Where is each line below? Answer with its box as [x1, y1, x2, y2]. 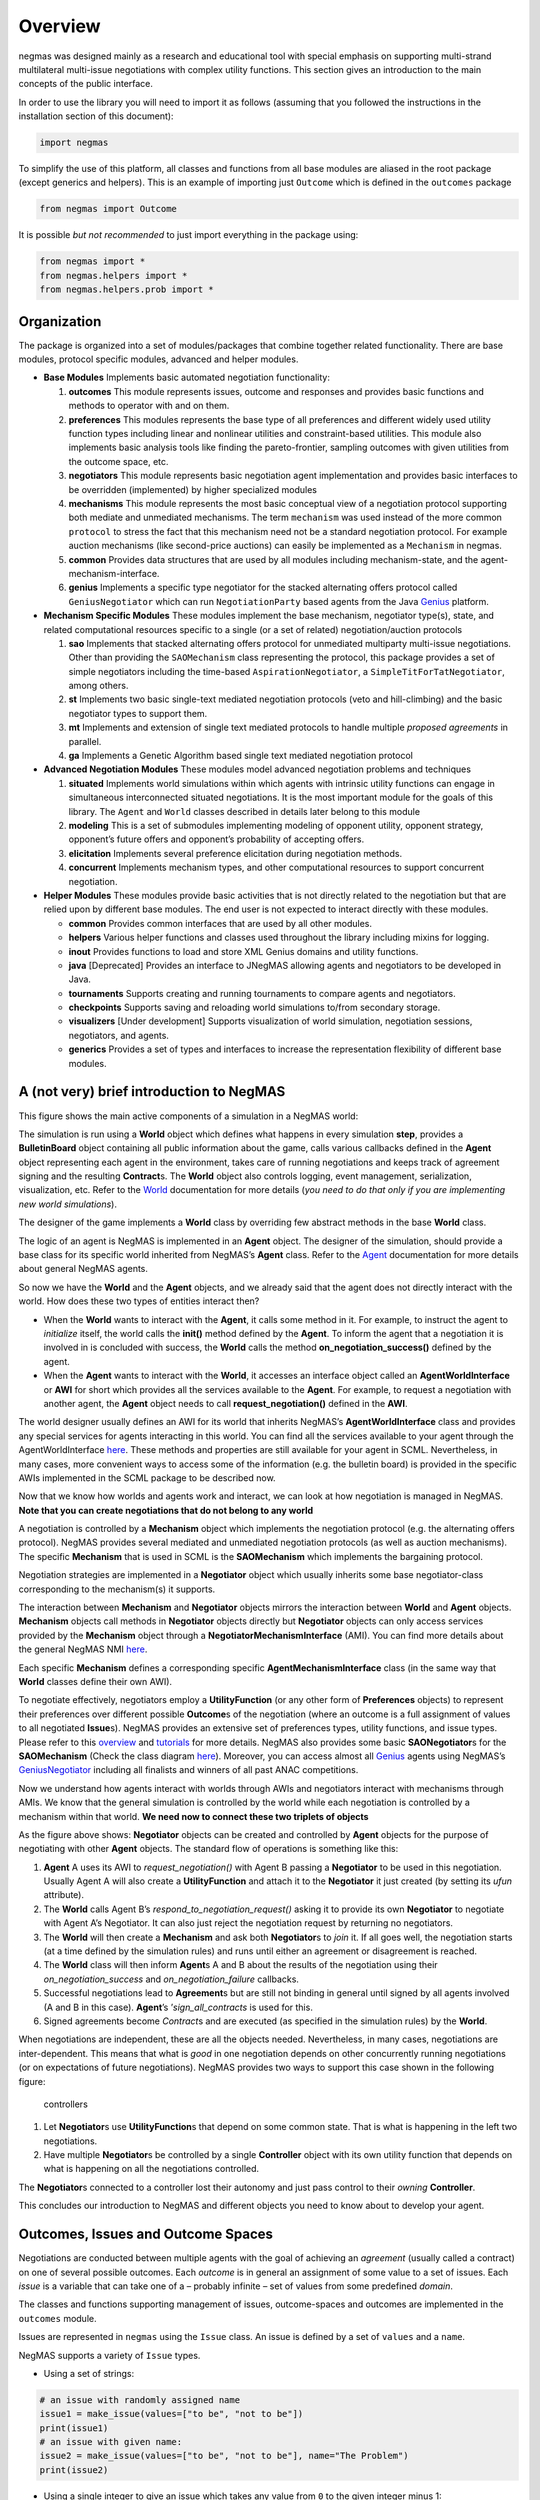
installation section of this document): [18, 110, 174, 122]
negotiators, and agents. [68, 1029, 170, 1041]
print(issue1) [39, 2422, 109, 2434]
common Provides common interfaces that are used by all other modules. [68, 917, 373, 929]
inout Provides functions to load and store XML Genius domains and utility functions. [68, 945, 419, 957]
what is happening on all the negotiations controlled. [43, 2163, 260, 2175]
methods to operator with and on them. [68, 400, 230, 412]
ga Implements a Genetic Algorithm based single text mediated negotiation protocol [68, 750, 414, 762]
